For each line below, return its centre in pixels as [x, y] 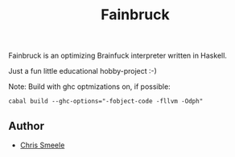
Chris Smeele [42, 145]
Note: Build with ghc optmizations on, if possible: [89, 87]
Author [26, 126]
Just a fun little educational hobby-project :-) [82, 71]
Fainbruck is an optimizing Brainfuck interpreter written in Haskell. [118, 56]
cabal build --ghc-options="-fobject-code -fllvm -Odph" [106, 102]
